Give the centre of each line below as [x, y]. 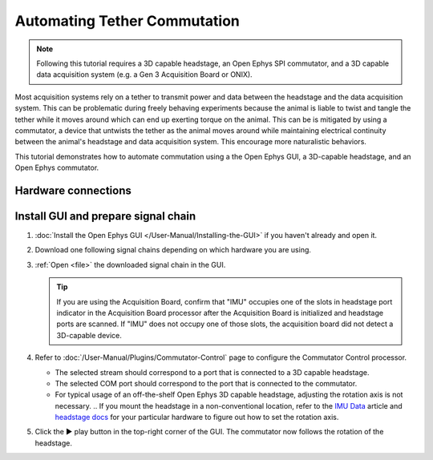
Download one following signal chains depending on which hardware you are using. [173, 250]
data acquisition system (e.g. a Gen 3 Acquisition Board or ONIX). [144, 75]
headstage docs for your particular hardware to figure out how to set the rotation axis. [197, 418]
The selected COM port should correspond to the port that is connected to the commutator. [206, 383]
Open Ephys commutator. [57, 167]
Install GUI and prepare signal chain [105, 216]
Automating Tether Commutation [127, 21]
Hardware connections [73, 190]
